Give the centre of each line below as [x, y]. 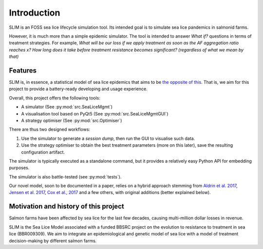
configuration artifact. [43, 152]
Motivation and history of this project [66, 206]
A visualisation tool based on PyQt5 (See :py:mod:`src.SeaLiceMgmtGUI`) [95, 114]
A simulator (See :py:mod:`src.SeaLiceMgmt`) [67, 107]
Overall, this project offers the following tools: [55, 98]
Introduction [35, 13]
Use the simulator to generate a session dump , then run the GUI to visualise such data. [108, 138]
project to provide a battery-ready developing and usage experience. [78, 89]
